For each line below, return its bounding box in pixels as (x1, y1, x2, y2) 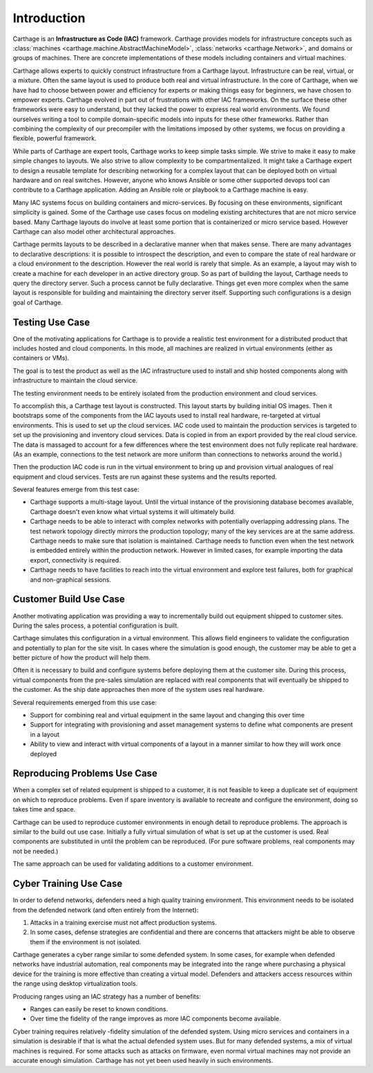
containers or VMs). (12, 354, 70, 363)
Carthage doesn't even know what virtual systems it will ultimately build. (30, 507, 236, 515)
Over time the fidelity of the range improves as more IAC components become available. (30, 1014, 281, 1023)
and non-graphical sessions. (30, 575, 112, 584)
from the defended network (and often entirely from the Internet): (12, 906, 199, 914)
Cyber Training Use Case (12, 878, 123, 890)
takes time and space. (12, 805, 76, 814)
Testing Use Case (12, 316, 90, 328)
